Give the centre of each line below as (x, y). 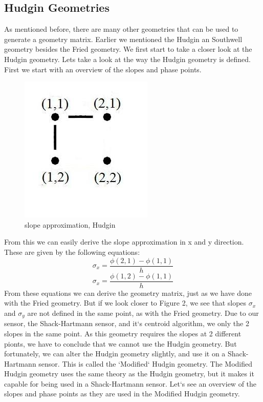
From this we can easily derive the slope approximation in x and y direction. (124, 242)
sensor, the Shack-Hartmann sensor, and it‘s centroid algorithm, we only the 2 (127, 323)
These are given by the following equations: (72, 252)
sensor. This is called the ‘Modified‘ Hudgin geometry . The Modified (146, 363)
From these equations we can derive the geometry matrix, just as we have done (128, 293)
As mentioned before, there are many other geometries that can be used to (121, 29)
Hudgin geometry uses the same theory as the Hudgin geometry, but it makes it (129, 374)
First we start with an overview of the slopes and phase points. (103, 69)
